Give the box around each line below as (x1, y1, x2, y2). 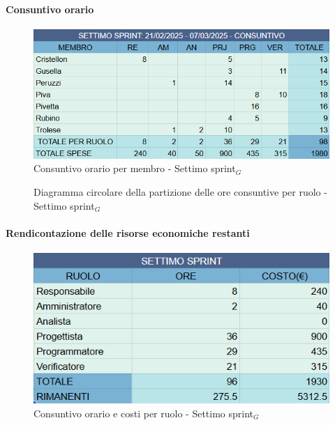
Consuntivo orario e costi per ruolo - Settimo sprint (33, 405, 254, 420)
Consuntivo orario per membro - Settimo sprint (33, 161, 236, 176)
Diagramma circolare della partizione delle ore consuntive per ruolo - (33, 184, 327, 199)
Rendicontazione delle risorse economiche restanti (6, 225, 250, 240)
